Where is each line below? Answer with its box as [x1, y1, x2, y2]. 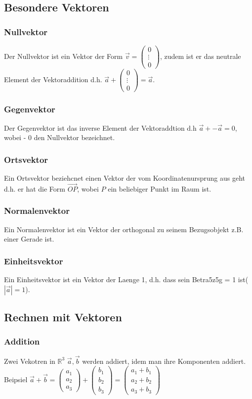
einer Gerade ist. [4, 234, 54, 244]
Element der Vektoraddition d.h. [4, 74, 102, 85]
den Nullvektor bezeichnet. [34, 132, 115, 143]
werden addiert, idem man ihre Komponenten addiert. [82, 355, 246, 366]
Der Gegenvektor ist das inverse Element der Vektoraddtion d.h [4, 122, 197, 133]
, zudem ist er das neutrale [160, 51, 241, 61]
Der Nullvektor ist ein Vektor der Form [4, 51, 123, 61]
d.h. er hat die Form [4, 183, 65, 194]
